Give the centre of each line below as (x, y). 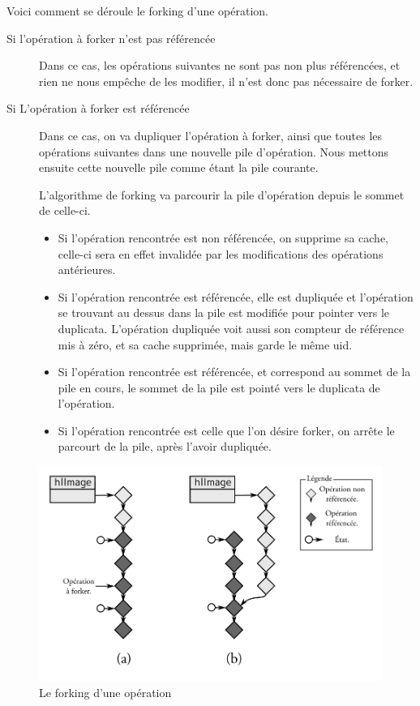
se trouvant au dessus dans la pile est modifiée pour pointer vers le (224, 312)
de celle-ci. (65, 210)
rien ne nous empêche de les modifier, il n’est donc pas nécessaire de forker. (226, 81)
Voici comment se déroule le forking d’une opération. (137, 11)
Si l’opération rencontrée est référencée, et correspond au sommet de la (234, 372)
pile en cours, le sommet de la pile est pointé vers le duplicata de (219, 387)
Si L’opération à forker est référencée (98, 108)
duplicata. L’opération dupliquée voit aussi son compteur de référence (231, 328)
